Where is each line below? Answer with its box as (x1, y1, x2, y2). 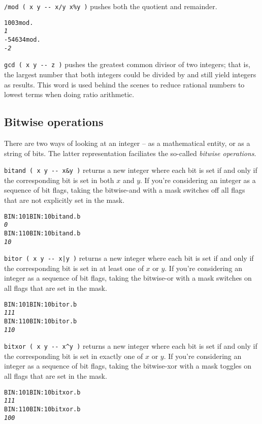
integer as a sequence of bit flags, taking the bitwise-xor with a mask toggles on (4, 360, 251, 371)
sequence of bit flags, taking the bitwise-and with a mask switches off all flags (4, 185, 245, 195)
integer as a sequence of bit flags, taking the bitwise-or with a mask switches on (4, 272, 252, 283)
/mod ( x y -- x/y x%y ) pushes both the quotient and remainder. (4, 1, 217, 11)
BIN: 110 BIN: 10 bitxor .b (4, 405, 81, 413)
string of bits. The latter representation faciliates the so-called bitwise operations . (4, 147, 256, 158)
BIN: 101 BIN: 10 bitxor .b (4, 388, 81, 396)
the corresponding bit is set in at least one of (4, 262, 144, 273)
